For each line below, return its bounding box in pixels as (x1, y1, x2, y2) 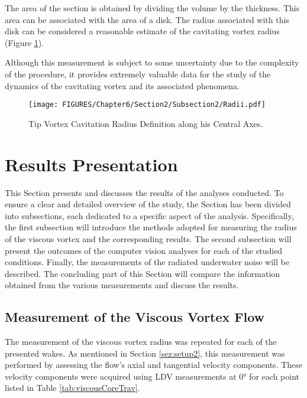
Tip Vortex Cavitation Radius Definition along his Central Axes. (28, 117, 263, 129)
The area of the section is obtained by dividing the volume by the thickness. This (5, 2, 300, 14)
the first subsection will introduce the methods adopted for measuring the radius (5, 221, 297, 233)
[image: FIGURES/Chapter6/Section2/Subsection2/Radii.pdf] (28, 100, 266, 109)
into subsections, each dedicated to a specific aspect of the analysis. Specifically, (5, 209, 294, 221)
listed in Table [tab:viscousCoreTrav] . (5, 381, 140, 394)
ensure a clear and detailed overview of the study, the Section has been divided (5, 198, 291, 210)
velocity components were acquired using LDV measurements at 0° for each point (5, 370, 299, 382)
